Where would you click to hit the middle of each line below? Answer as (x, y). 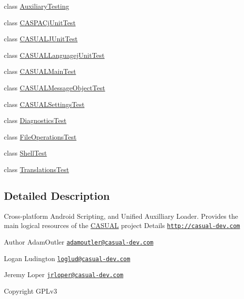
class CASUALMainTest (40, 71)
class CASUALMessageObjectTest (55, 87)
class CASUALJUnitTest (41, 39)
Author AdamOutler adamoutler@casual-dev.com (79, 241)
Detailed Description (57, 195)
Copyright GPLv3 (31, 290)
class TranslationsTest (37, 169)
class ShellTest (25, 153)
